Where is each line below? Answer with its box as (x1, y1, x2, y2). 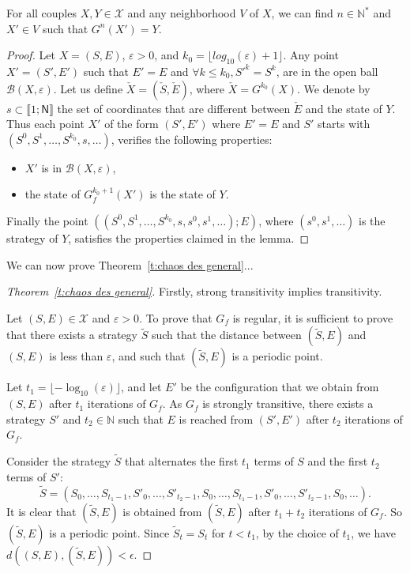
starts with (318, 115, 371, 132)
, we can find (271, 5, 333, 21)
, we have (351, 524, 397, 541)
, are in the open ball (276, 62, 378, 79)
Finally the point (6, 212, 88, 228)
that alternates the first (124, 453, 239, 469)
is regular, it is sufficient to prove (232, 309, 393, 326)
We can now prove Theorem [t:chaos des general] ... (6, 256, 254, 273)
